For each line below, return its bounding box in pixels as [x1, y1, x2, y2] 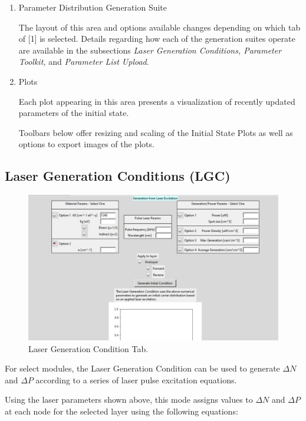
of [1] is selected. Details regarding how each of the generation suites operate [18, 32, 295, 45]
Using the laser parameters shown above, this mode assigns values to [5, 393, 253, 406]
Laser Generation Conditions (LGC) [5, 167, 231, 185]
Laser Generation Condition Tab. [28, 342, 149, 354]
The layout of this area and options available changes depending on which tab [18, 21, 301, 33]
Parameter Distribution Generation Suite [18, 1, 167, 13]
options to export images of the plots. [18, 138, 154, 150]
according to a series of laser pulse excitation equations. [35, 373, 237, 386]
